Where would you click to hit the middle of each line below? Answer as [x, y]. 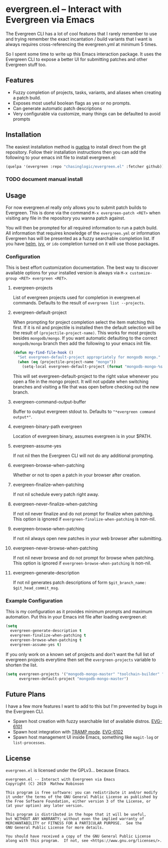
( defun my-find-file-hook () [43, 353]
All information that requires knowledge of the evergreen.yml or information [83, 233]
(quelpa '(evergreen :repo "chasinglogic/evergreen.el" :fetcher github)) [85, 166]
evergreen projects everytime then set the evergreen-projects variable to [81, 659]
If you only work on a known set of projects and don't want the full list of [80, 654]
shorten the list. [22, 665]
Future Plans [26, 694]
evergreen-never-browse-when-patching [55, 548]
